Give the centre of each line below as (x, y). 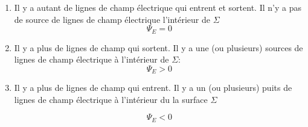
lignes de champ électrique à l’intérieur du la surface (111, 99)
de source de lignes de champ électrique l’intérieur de (112, 19)
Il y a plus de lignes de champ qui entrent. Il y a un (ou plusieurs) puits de (153, 88)
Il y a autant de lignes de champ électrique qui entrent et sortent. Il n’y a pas (158, 7)
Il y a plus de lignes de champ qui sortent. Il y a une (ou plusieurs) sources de (159, 47)
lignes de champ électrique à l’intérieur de (91, 59)
